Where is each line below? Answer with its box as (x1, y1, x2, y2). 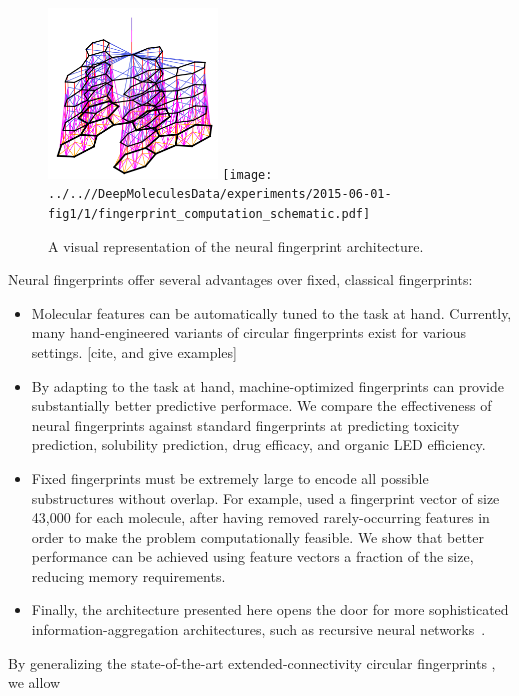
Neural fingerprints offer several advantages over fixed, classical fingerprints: (8, 269, 473, 290)
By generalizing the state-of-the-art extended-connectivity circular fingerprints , (8, 652, 496, 673)
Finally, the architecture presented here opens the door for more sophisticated (31, 599, 509, 620)
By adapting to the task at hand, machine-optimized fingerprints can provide (31, 375, 505, 396)
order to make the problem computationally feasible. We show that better (31, 526, 484, 547)
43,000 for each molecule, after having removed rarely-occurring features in (31, 507, 490, 528)
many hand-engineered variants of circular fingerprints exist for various (31, 322, 467, 343)
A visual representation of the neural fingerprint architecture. (48, 235, 424, 256)
